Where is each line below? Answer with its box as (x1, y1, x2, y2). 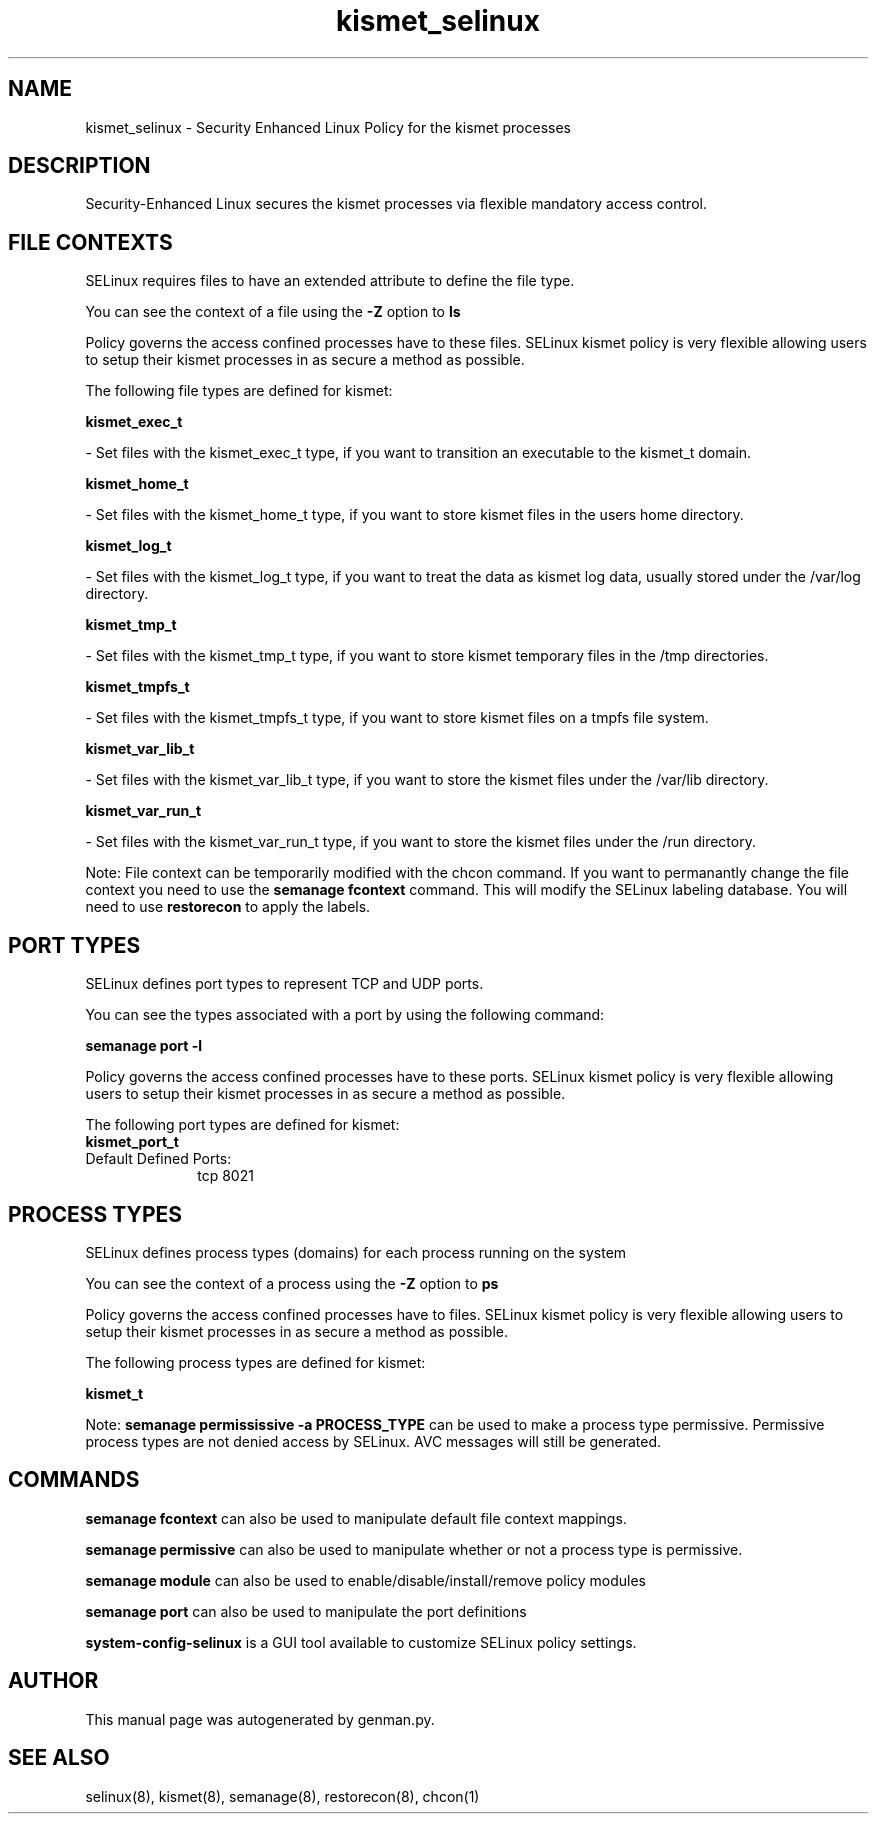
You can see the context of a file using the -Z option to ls (85, 303, 461, 321)
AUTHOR (8, 1668, 99, 1694)
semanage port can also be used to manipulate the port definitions (85, 1602, 527, 1620)
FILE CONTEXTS (8, 229, 173, 255)
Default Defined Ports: (85, 1150, 232, 1168)
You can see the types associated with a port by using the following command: (85, 1006, 605, 1024)
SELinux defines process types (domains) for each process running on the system (85, 1243, 627, 1261)
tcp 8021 (197, 1167, 254, 1185)
